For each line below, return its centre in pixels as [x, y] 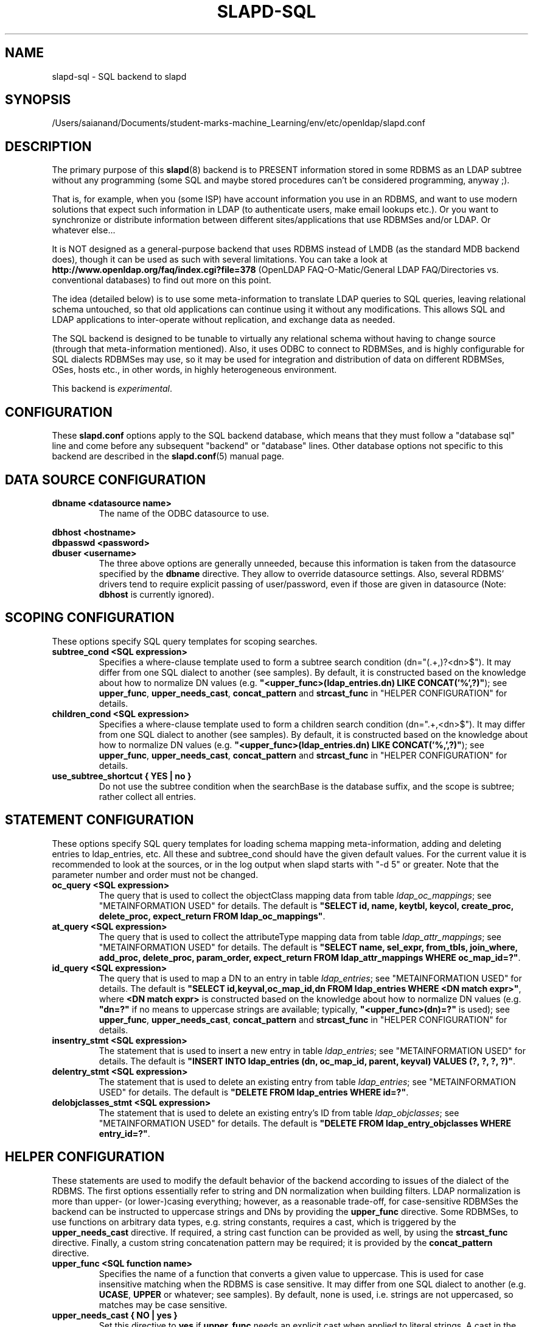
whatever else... [84, 230]
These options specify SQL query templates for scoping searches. [185, 641]
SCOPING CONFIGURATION [90, 618]
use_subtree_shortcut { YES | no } [122, 776]
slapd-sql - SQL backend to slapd [119, 76]
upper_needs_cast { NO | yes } [115, 1315]
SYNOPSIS [38, 100]
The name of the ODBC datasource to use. [184, 513]
